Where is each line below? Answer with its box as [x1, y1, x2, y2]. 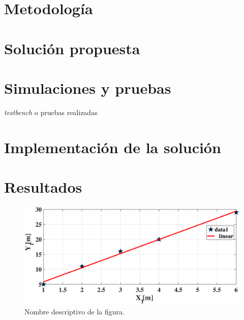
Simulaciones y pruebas [4, 77, 171, 98]
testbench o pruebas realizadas [4, 106, 98, 117]
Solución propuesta [4, 38, 140, 58]
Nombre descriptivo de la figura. [24, 306, 125, 316]
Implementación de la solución [4, 136, 221, 157]
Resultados [4, 176, 82, 197]
